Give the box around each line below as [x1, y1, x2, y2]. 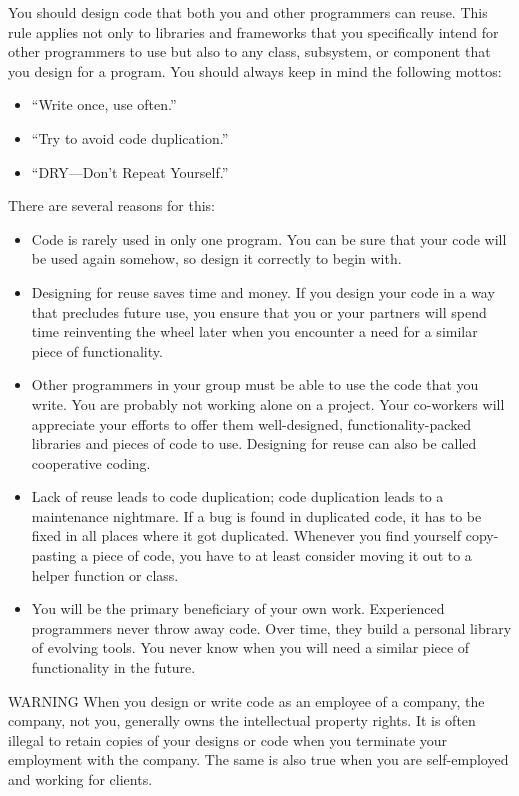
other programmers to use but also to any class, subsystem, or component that [8, 41, 491, 62]
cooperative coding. [31, 452, 151, 473]
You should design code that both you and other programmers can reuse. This [8, 2, 488, 22]
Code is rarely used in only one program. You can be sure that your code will [31, 228, 507, 249]
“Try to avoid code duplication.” [31, 127, 229, 148]
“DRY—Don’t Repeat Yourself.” [31, 161, 229, 182]
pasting [31, 545, 77, 566]
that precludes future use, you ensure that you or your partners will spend [31, 301, 487, 322]
